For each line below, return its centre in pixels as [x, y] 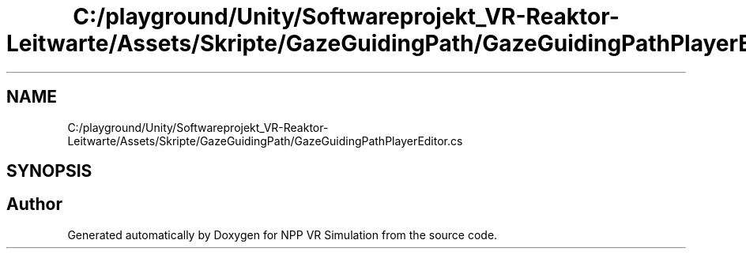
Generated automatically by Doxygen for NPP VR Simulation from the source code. [283, 234]
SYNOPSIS [49, 171]
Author [34, 204]
